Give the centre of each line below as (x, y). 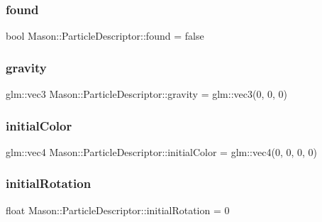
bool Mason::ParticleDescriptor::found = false (105, 36)
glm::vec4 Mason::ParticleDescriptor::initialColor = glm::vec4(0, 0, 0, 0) (161, 151)
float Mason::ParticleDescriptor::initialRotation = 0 (118, 210)
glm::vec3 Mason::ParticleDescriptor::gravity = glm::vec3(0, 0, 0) (146, 94)
